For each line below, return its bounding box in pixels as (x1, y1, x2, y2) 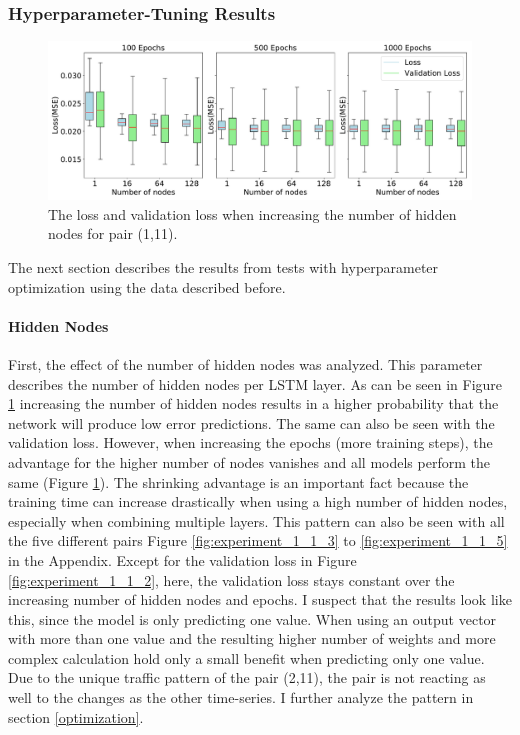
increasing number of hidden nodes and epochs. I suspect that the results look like (8, 589, 512, 610)
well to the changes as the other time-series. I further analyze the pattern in (8, 687, 474, 708)
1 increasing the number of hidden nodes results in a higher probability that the (8, 393, 499, 414)
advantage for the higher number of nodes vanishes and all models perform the (8, 451, 490, 472)
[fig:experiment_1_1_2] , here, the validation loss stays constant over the (8, 569, 455, 590)
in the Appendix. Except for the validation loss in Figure (8, 549, 357, 570)
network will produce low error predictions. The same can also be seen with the (8, 412, 495, 433)
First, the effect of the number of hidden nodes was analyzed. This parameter (8, 353, 483, 374)
